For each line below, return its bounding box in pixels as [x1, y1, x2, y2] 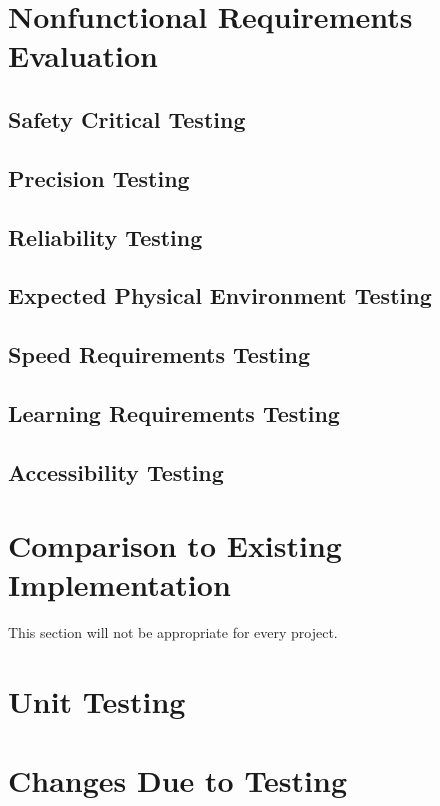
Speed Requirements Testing [8, 339, 311, 370]
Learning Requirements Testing [8, 397, 340, 428]
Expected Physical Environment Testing [8, 280, 432, 311]
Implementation [8, 564, 231, 605]
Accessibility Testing [8, 456, 224, 487]
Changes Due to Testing [8, 759, 348, 800]
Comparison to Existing [8, 525, 342, 566]
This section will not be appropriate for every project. [8, 622, 338, 643]
